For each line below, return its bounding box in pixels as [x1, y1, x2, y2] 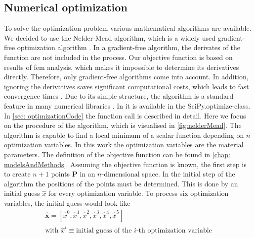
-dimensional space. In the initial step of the [101, 169, 235, 179]
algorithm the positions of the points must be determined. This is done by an [4, 178, 238, 188]
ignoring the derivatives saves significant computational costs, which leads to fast [4, 81, 249, 91]
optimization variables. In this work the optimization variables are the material [4, 139, 244, 150]
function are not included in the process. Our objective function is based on [4, 52, 233, 62]
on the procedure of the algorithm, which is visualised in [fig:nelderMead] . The [4, 120, 242, 130]
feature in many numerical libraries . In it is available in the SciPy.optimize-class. [4, 100, 251, 111]
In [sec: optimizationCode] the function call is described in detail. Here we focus [4, 110, 246, 120]
